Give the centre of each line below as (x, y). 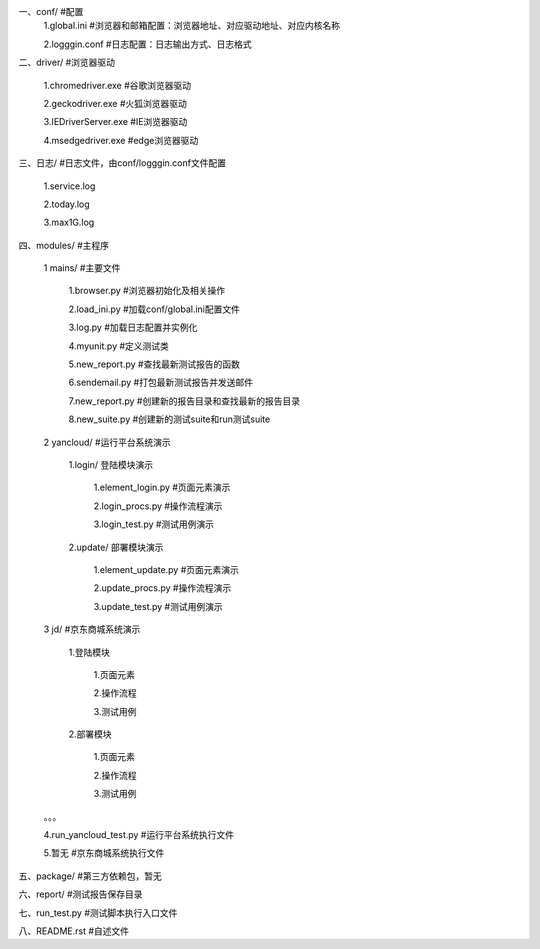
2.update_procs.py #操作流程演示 (162, 588)
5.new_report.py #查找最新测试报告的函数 (154, 364)
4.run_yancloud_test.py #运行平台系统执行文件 (139, 835)
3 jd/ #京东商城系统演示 (92, 629)
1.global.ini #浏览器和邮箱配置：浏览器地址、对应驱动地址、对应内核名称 (191, 26)
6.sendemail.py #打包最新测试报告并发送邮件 (161, 382)
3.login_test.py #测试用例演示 (154, 524)
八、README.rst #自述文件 (74, 931)
